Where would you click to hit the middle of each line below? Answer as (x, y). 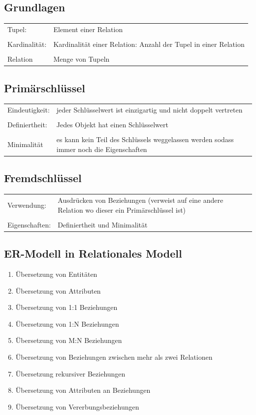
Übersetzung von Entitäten (56, 274)
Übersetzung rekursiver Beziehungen (70, 373)
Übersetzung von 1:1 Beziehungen (66, 307)
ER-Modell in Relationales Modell (93, 253)
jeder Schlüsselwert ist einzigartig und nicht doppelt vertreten (149, 110)
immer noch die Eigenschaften (102, 149)
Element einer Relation (88, 29)
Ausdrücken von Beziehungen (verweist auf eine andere (141, 200)
